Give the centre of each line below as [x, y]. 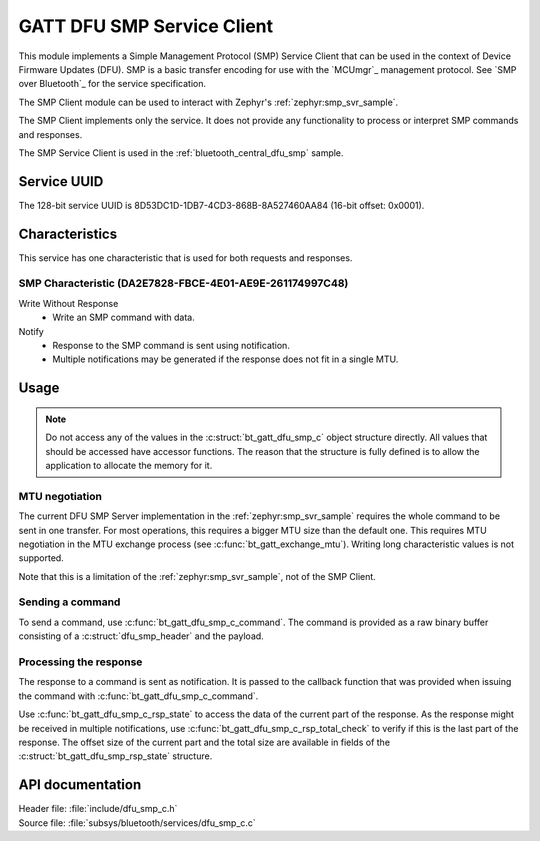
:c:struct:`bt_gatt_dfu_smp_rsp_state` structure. [115, 756]
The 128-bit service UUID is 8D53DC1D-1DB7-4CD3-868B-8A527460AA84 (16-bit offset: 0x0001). [221, 205]
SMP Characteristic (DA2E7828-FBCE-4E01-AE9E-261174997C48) [183, 283]
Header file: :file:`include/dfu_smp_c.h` [98, 809]
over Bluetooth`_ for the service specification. [112, 84]
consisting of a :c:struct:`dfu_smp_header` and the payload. [141, 636]
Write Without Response [68, 303]
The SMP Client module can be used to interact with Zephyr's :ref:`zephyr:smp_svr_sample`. [208, 102]
